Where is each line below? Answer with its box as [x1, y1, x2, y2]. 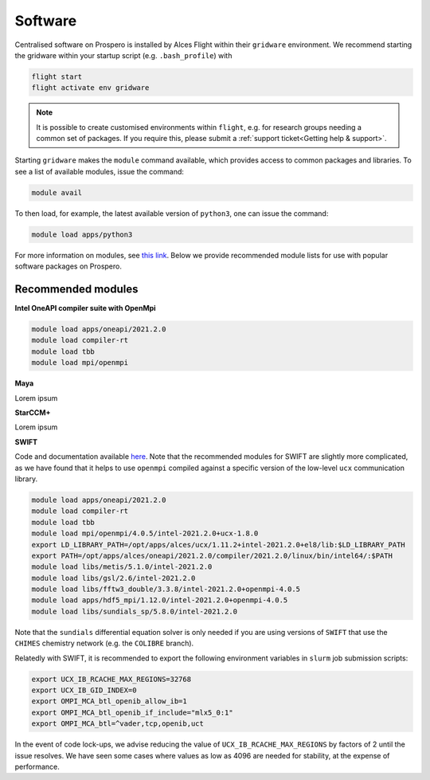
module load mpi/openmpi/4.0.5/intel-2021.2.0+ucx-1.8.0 [31, 529, 259, 538]
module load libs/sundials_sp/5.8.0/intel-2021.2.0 [31, 606, 238, 616]
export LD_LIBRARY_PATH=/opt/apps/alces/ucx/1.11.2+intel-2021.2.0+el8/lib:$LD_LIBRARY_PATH [31, 540, 405, 549]
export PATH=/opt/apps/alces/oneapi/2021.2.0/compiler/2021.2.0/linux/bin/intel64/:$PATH [31, 551, 393, 560]
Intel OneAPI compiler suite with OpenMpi [14, 304, 156, 313]
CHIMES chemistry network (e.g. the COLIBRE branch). [14, 638, 194, 649]
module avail [31, 188, 83, 197]
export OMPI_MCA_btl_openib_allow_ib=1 [31, 697, 187, 706]
